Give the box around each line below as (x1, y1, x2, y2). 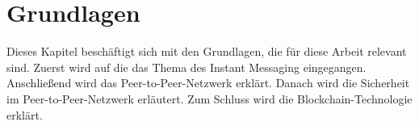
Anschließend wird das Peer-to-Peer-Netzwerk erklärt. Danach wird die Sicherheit (6, 74, 410, 91)
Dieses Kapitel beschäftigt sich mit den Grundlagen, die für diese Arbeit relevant (6, 43, 407, 60)
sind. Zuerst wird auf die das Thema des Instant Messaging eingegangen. (6, 58, 367, 75)
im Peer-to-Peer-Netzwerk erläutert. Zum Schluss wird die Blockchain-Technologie (6, 90, 413, 107)
